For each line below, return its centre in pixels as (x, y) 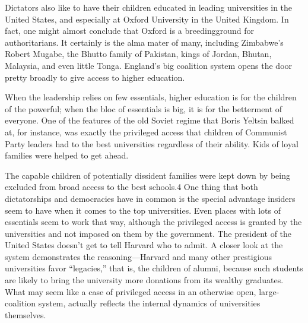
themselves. (26, 314)
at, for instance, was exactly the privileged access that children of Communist (146, 132)
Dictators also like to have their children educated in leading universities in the (149, 7)
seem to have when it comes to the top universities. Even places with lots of (143, 210)
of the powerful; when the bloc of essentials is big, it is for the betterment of (144, 108)
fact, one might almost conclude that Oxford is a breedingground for (129, 31)
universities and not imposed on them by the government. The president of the (148, 233)
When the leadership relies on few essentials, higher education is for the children (151, 97)
